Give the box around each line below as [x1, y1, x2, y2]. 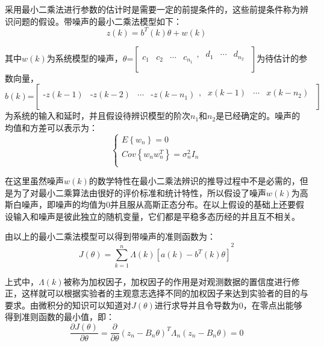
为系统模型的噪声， [46, 51, 123, 64]
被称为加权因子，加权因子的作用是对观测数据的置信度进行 [63, 275, 291, 287]
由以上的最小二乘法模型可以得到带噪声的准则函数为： [5, 230, 216, 243]
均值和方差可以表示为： [5, 121, 98, 133]
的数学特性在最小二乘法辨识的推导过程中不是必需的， [89, 175, 300, 187]
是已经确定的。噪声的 [216, 109, 301, 122]
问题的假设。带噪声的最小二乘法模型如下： [13, 14, 182, 27]
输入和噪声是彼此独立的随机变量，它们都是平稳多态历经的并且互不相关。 [13, 210, 300, 222]
